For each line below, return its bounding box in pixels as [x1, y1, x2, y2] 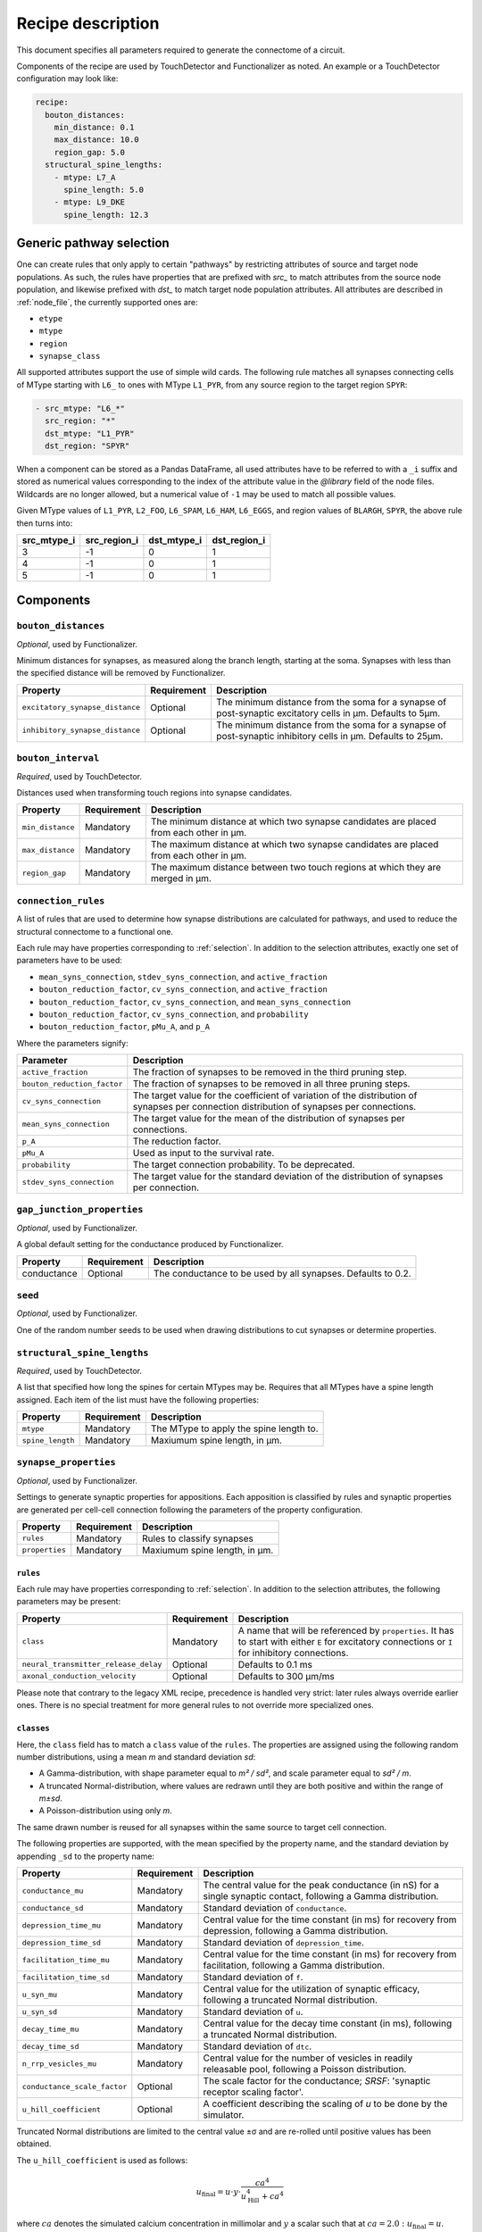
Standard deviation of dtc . [203, 2040, 312, 2053]
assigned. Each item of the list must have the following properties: [16, 1394, 259, 1405]
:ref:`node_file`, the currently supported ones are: [16, 296, 198, 307]
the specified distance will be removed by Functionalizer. [16, 668, 226, 679]
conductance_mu [21, 1886, 84, 1895]
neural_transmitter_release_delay [21, 1660, 162, 1670]
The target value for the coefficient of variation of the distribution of [132, 1089, 418, 1102]
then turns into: [16, 518, 73, 529]
